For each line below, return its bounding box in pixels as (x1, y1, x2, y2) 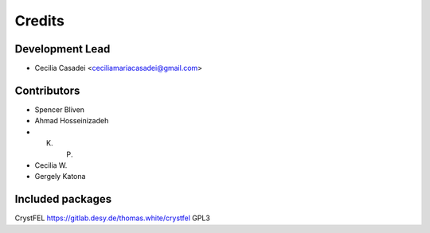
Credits (14, 12, 65, 29)
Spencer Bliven (34, 104, 85, 115)
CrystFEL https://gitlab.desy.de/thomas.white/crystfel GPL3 (14, 213, 210, 223)
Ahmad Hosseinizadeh (34, 116, 109, 126)
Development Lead (14, 42, 111, 56)
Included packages (14, 192, 111, 206)
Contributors (14, 83, 80, 97)
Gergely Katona (34, 172, 86, 181)
